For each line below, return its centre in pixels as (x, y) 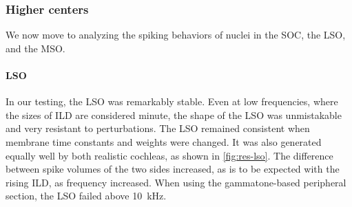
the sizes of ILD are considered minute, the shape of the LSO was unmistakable (174, 115)
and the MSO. (35, 48)
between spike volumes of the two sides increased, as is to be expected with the (173, 169)
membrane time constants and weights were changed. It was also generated (164, 141)
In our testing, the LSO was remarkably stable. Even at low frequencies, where (172, 101)
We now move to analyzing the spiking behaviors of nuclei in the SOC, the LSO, (176, 35)
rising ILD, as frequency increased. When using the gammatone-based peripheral (176, 182)
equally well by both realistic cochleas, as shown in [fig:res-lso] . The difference (169, 155)
